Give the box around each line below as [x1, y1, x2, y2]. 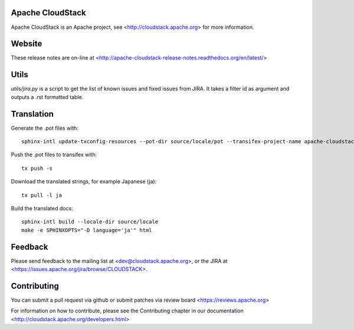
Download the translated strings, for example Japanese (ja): [11, 178, 157, 185]
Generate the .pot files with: [11, 124, 79, 131]
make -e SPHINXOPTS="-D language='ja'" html [21, 227, 153, 233]
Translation [11, 109, 54, 119]
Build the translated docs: [11, 204, 73, 212]
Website [11, 39, 42, 49]
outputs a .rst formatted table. [11, 93, 84, 100]
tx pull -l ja [21, 192, 62, 199]
